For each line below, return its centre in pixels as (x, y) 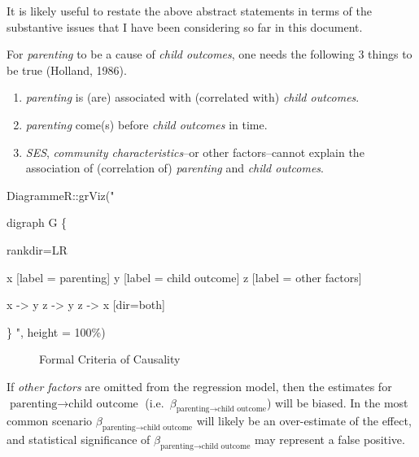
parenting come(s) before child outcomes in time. (146, 124)
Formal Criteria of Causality (110, 359)
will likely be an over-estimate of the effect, (304, 421)
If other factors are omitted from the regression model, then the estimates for (199, 386)
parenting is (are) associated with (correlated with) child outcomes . (192, 97)
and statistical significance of (79, 440)
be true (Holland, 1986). (67, 70)
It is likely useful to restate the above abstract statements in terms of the (189, 11)
